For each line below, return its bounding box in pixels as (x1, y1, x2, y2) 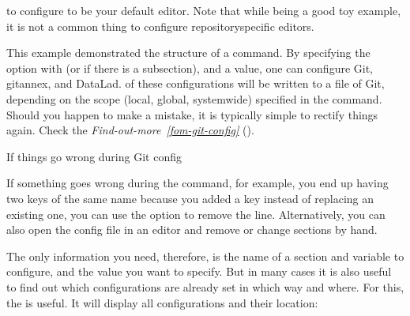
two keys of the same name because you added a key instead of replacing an (6, 190, 374, 206)
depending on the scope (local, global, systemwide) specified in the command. (6, 90, 382, 107)
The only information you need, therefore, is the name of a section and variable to (6, 247, 404, 264)
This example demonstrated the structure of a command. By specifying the (6, 44, 371, 61)
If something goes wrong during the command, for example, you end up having (6, 175, 389, 191)
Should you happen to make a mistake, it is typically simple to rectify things (6, 106, 378, 122)
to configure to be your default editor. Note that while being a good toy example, (6, 2, 401, 18)
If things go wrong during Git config (6, 148, 182, 164)
